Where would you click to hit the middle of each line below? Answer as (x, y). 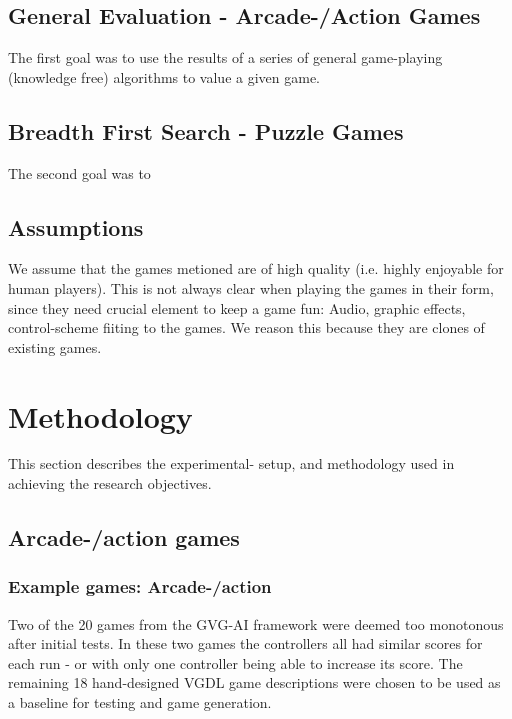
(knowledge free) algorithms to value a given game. (164, 76)
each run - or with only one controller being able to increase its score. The (235, 662)
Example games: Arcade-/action (140, 586)
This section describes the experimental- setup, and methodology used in (231, 463)
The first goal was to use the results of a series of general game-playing (225, 57)
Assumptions (76, 226)
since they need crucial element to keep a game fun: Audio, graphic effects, (237, 307)
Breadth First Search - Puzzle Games (206, 130)
